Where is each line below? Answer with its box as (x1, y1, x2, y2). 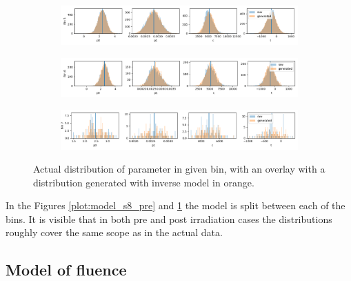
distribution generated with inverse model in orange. (33, 175, 254, 189)
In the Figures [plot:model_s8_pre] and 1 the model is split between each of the (6, 198, 345, 213)
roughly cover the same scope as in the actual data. (6, 225, 223, 240)
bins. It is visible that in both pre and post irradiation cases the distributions (6, 211, 332, 226)
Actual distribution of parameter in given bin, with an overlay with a (33, 162, 325, 176)
